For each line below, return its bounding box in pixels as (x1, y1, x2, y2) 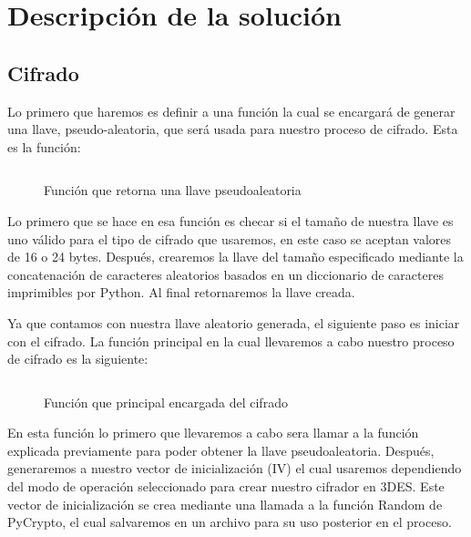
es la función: (7, 137, 81, 156)
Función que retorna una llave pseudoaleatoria (44, 181, 302, 200)
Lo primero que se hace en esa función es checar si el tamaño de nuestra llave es (7, 211, 454, 230)
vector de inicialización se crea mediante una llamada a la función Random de (7, 494, 443, 513)
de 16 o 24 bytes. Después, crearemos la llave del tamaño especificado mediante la (7, 247, 464, 266)
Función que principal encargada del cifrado (44, 392, 288, 411)
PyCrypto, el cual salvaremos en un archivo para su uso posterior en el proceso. (7, 512, 452, 532)
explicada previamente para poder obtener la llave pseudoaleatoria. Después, (7, 440, 435, 460)
